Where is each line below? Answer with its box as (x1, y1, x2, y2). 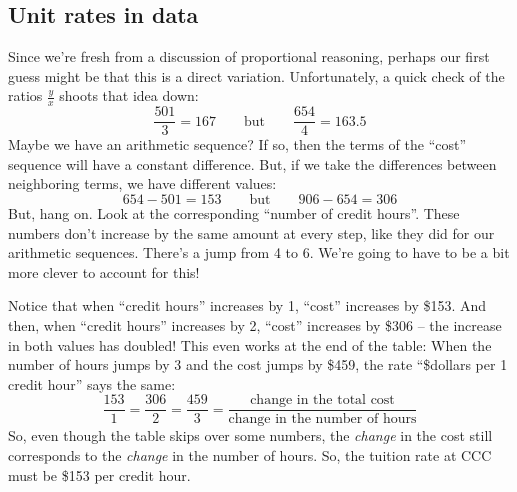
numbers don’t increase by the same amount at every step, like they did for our (8, 222, 495, 243)
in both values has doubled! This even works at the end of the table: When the (8, 334, 492, 355)
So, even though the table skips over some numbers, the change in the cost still (8, 425, 493, 446)
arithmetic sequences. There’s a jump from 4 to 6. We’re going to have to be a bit (8, 242, 510, 263)
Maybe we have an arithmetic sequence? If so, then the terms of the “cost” (8, 134, 467, 155)
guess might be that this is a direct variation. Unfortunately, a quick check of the (8, 65, 505, 86)
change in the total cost (250, 393, 395, 408)
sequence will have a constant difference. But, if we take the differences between (8, 153, 497, 174)
